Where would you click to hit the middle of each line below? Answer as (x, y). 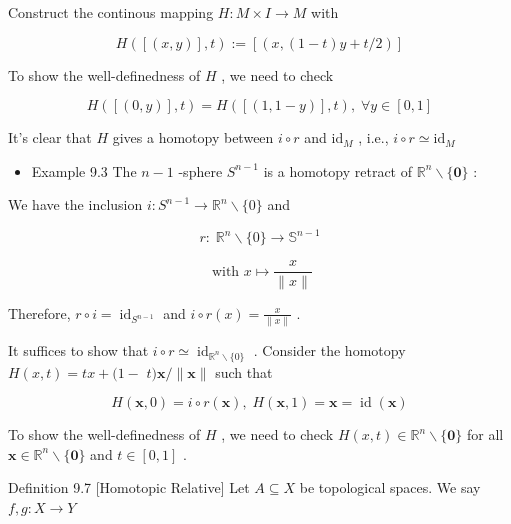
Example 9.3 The (84, 170)
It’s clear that (50, 137)
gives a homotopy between (193, 137)
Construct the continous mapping (111, 12)
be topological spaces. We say (390, 487)
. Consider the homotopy (329, 349)
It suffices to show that (78, 349)
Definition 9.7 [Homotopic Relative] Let (129, 487)
